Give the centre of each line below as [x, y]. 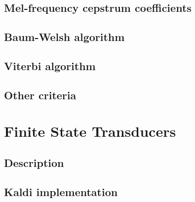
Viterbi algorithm [50, 65]
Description [34, 162]
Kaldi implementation [61, 191]
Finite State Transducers [90, 131]
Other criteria [40, 95]
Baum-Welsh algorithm [64, 37]
